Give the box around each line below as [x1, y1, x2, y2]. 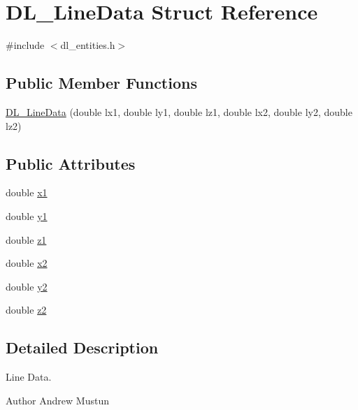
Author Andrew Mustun [6, 393, 109, 407]
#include [6, 38, 45, 52]
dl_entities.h [60, 38, 115, 52]
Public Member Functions [6, 72, 197, 94]
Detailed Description [6, 337, 159, 358]
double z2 [6, 302, 47, 317]
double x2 [6, 256, 48, 270]
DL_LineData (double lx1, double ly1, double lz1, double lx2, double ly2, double [6, 104, 352, 119]
